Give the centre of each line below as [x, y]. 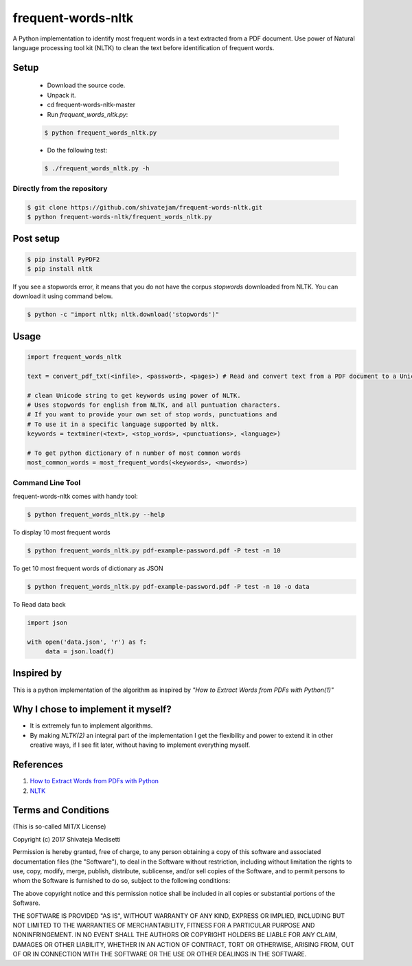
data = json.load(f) [80, 652]
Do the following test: [77, 150]
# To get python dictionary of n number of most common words [134, 453]
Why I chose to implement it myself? [92, 709]
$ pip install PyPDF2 [64, 259]
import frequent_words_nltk [74, 357]
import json [47, 622]
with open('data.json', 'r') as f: [87, 642]
